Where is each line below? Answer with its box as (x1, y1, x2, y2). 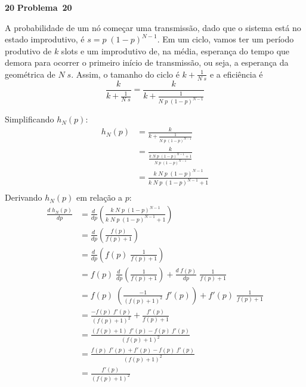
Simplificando (5, 113, 54, 125)
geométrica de (5, 67, 55, 80)
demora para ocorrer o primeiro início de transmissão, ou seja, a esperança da (5, 56, 289, 69)
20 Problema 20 (5, 1, 72, 13)
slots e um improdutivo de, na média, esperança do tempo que (61, 44, 290, 57)
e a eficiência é (209, 67, 263, 80)
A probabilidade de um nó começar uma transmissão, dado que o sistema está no (5, 21, 301, 33)
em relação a (76, 191, 123, 204)
